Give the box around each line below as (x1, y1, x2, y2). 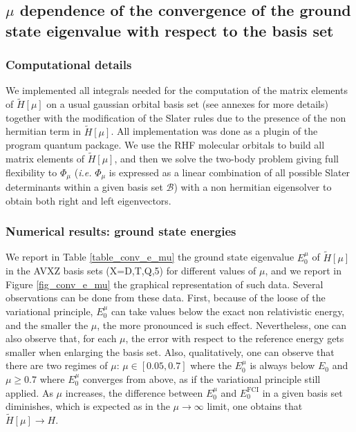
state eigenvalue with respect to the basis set (6, 19, 334, 41)
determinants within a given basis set (6, 180, 163, 194)
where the (190, 358, 232, 373)
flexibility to (6, 165, 57, 179)
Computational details (6, 56, 132, 73)
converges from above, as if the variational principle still (82, 372, 321, 386)
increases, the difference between (65, 385, 203, 400)
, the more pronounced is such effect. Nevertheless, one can (97, 317, 347, 332)
